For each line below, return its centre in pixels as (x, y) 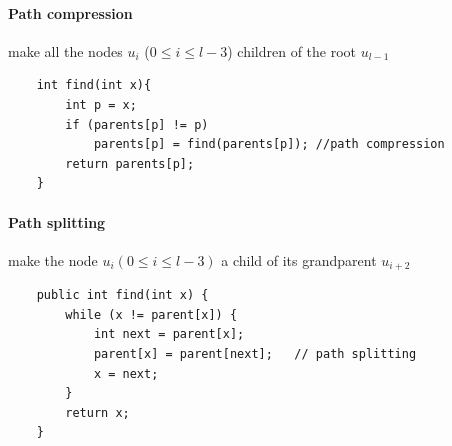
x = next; (126, 373)
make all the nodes (65, 50)
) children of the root (292, 50)
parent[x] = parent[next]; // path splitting (255, 353)
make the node (53, 259)
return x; (97, 412)
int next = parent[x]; (169, 334)
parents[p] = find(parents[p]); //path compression (269, 144)
